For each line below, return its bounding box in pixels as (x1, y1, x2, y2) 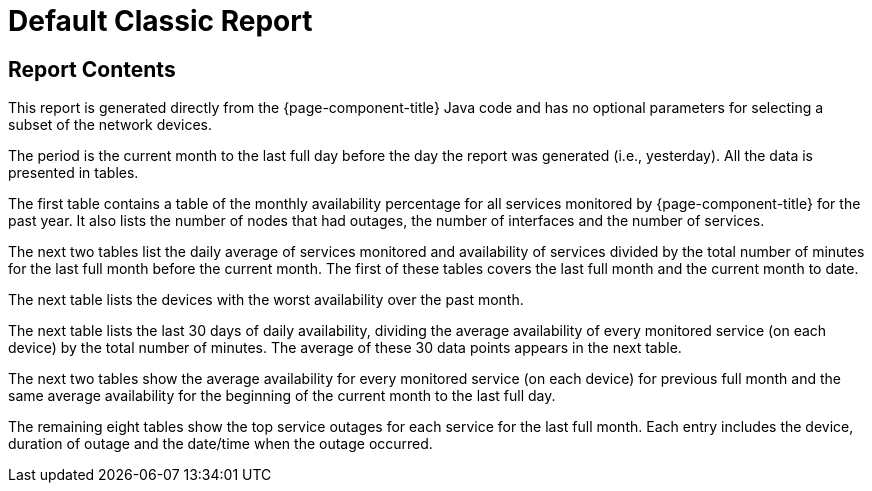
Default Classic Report (8, 4, 313, 38)
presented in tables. (8, 164, 139, 182)
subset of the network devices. (8, 116, 213, 134)
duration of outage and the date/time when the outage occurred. (8, 435, 433, 453)
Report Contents (8, 56, 176, 82)
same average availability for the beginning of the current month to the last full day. (8, 387, 556, 405)
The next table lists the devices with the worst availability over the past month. (8, 291, 524, 309)
